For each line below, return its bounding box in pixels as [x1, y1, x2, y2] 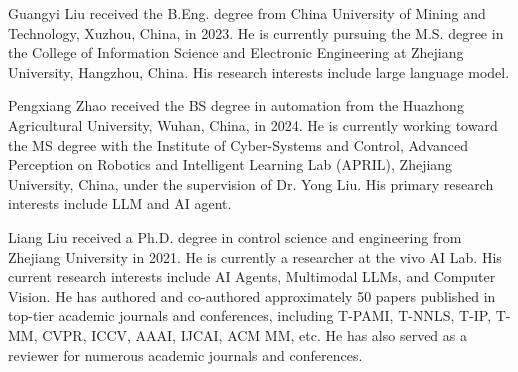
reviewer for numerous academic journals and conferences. [8, 344, 363, 365]
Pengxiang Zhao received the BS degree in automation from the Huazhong [8, 95, 464, 116]
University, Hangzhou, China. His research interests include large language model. [8, 61, 510, 82]
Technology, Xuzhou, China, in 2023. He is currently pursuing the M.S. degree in [8, 22, 504, 43]
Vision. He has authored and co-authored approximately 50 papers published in [8, 285, 496, 306]
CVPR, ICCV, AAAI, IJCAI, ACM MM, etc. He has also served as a [42, 324, 467, 345]
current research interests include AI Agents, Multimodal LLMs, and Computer [8, 266, 496, 287]
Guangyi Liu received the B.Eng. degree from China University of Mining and [8, 3, 486, 23]
